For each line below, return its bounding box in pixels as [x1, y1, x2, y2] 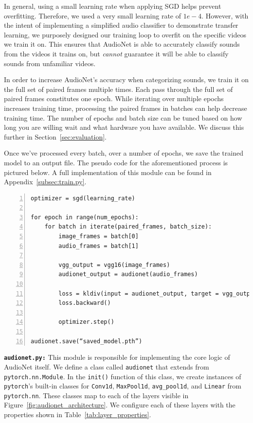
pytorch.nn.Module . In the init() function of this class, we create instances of [4, 371, 241, 381]
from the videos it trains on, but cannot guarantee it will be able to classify [4, 48, 229, 58]
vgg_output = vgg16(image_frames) [58, 261, 170, 268]
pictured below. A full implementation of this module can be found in [4, 167, 212, 177]
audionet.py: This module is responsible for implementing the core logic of [4, 352, 230, 362]
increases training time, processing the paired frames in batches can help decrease [4, 103, 247, 113]
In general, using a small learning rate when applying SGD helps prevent [4, 1, 221, 11]
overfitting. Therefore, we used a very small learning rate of [4, 10, 181, 20]
